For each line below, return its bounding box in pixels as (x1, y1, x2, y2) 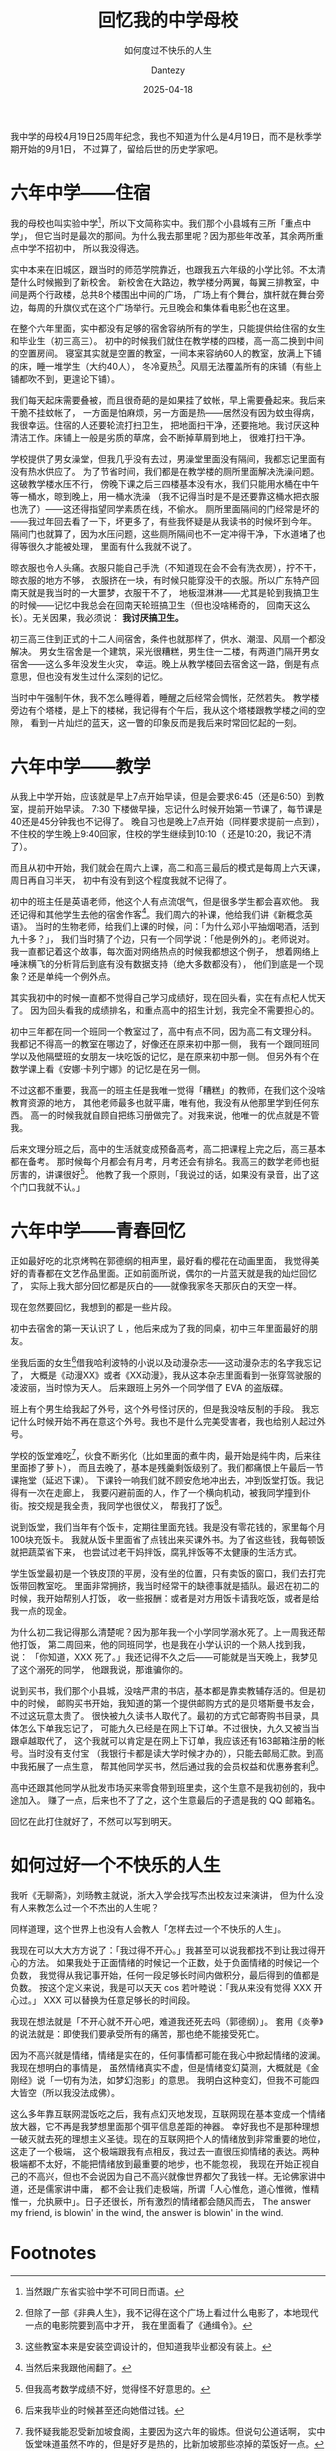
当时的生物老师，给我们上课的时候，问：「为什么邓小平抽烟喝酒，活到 (34, 921, 320, 933)
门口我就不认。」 (18, 1181, 85, 1193)
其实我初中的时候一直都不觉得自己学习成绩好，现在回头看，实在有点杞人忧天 (10, 992, 326, 1004)
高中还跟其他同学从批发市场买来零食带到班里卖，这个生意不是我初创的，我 (10, 1781, 317, 1793)
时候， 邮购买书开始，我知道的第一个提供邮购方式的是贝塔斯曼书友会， (27, 1697, 320, 1709)
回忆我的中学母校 (97, 9, 238, 32)
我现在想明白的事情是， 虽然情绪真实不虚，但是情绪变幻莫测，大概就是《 (10, 2061, 311, 2073)
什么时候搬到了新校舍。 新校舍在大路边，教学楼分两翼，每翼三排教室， (18, 276, 311, 288)
